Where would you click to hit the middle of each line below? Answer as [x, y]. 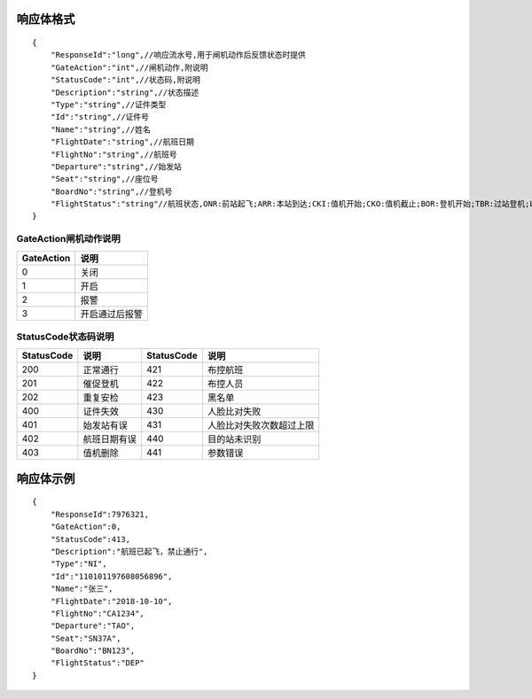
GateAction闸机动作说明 [69, 239]
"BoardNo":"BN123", [93, 651]
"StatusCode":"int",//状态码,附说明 [125, 80]
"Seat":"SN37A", [86, 638]
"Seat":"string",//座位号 [104, 179]
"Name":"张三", [82, 589]
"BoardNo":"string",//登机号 [111, 191]
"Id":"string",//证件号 [100, 117]
